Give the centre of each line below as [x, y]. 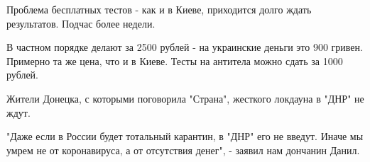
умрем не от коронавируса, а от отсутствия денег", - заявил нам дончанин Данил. [183, 150]
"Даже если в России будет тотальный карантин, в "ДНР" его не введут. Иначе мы [185, 136]
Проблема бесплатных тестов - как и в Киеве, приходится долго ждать [159, 9]
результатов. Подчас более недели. [81, 23]
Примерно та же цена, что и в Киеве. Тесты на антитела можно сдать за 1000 [175, 60]
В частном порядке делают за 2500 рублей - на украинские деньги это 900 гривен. [185, 47]
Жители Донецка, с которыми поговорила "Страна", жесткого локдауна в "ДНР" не [185, 98]
